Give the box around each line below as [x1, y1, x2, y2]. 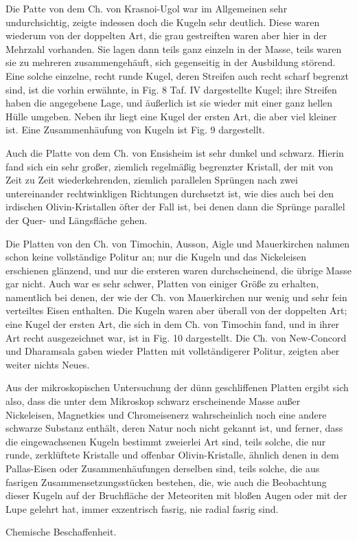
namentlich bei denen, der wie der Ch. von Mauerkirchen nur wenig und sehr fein [5, 289, 347, 304]
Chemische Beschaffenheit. [5, 525, 117, 539]
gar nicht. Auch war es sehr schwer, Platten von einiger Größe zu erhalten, [5, 276, 319, 291]
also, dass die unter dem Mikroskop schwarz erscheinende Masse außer [5, 394, 301, 408]
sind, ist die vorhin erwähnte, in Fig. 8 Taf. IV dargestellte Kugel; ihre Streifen [5, 82, 337, 96]
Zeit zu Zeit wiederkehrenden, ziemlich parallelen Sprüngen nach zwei [5, 173, 298, 187]
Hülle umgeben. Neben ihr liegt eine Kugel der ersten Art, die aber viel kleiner [5, 109, 337, 123]
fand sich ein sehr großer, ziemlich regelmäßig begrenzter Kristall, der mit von [5, 159, 334, 173]
